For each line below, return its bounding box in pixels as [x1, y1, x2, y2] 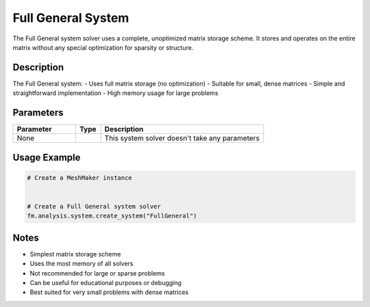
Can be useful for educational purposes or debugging [29, 278, 182, 286]
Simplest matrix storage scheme [29, 250, 121, 258]
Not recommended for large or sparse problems [29, 269, 165, 277]
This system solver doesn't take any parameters [104, 133, 260, 143]
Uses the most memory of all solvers [29, 260, 134, 268]
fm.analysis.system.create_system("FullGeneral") [27, 212, 197, 220]
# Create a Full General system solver [27, 202, 161, 210]
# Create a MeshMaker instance [27, 174, 133, 181]
